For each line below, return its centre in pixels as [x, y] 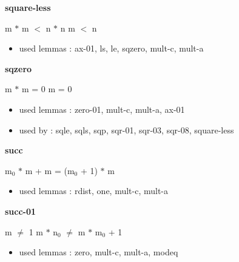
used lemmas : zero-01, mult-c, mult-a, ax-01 [102, 109]
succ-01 [21, 211]
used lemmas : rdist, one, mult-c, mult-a [94, 191]
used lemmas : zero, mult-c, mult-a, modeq [99, 252]
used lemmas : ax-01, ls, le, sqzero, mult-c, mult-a [111, 48]
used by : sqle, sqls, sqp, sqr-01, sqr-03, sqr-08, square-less [126, 129]
